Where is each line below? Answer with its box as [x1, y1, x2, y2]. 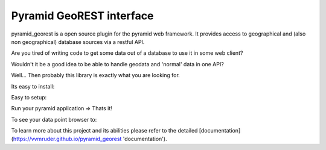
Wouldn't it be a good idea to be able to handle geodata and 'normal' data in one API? [11, 60, 225, 67]
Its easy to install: [11, 83, 55, 90]
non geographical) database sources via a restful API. [11, 38, 145, 45]
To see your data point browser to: [11, 116, 97, 123]
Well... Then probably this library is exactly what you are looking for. [11, 72, 181, 79]
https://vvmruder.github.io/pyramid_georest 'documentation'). [13, 136, 167, 143]
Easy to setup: [11, 93, 47, 101]
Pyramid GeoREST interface [11, 9, 154, 22]
